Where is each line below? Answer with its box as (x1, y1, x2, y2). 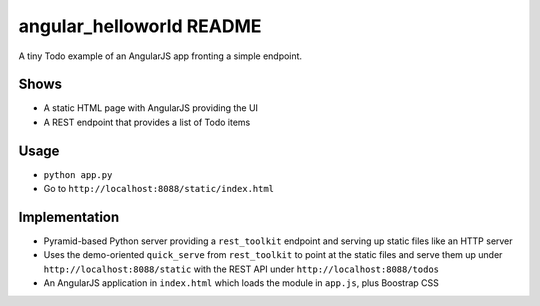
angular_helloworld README (18, 15, 262, 37)
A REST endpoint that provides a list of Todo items (43, 116, 251, 128)
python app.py (43, 169, 113, 180)
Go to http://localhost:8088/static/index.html (43, 183, 275, 195)
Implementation (18, 208, 120, 225)
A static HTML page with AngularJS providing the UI (43, 102, 259, 114)
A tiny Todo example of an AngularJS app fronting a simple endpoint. (18, 50, 303, 62)
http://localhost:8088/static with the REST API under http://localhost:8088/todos (43, 263, 440, 275)
